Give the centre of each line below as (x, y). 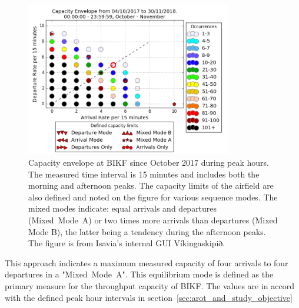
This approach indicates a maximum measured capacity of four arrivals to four (147, 262)
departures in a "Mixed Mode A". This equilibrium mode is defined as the (139, 274)
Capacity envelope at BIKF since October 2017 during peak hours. (149, 162)
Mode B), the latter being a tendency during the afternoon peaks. (147, 231)
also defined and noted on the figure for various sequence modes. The (153, 197)
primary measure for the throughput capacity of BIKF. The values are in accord (149, 285)
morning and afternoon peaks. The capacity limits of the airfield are (151, 185)
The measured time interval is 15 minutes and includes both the (144, 174)
